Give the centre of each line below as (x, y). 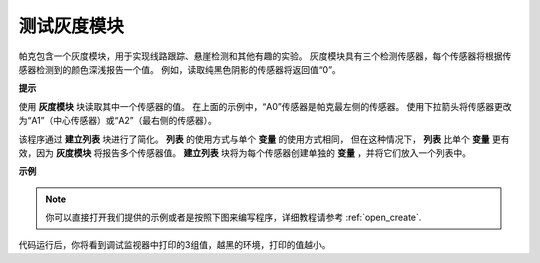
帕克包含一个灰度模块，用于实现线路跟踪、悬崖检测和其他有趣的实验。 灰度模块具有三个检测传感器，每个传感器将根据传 (265, 56)
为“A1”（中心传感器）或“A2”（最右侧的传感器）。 (117, 121)
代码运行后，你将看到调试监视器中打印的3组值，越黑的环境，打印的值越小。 (174, 245)
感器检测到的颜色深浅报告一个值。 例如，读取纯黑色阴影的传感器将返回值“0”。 (180, 69)
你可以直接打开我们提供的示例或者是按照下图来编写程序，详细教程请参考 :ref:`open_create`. (233, 217)
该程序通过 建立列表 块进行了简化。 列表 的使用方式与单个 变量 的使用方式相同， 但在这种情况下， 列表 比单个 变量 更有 (264, 139)
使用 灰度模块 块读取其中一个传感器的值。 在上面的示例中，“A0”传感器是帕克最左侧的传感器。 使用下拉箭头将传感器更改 (265, 106)
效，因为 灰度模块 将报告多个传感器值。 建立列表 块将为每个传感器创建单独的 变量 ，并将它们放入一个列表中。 (245, 152)
